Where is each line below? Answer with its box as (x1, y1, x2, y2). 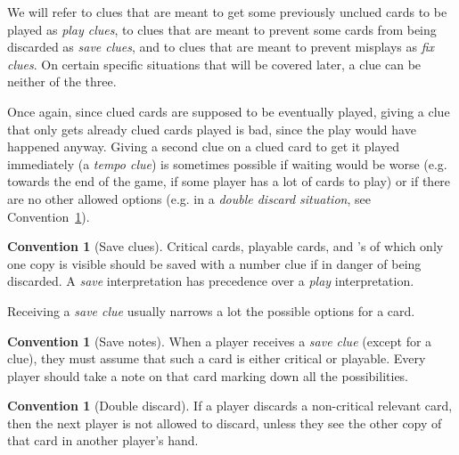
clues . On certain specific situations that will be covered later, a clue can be (7, 54, 422, 73)
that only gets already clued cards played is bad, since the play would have (7, 119, 416, 138)
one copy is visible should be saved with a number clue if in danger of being (7, 254, 422, 272)
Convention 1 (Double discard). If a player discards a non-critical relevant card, (7, 396, 453, 415)
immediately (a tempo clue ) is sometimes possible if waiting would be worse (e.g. (7, 154, 447, 173)
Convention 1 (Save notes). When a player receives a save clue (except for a (7, 331, 432, 350)
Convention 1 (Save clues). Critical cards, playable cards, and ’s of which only (7, 237, 444, 256)
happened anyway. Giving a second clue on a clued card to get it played (7, 137, 400, 156)
